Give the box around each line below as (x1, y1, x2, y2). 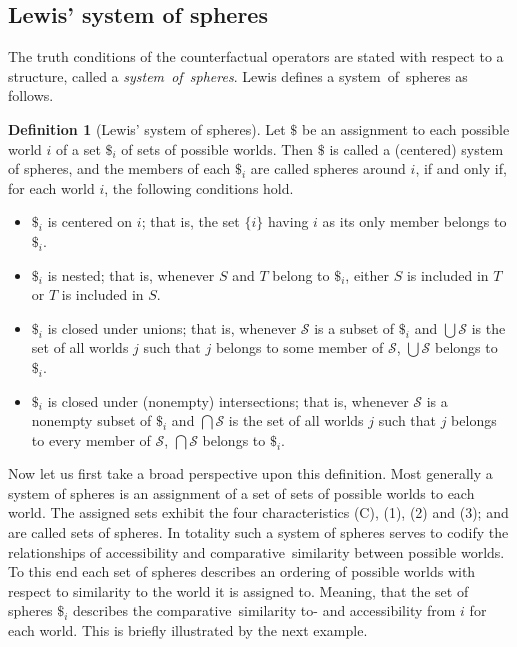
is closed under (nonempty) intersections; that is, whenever (47, 390, 409, 411)
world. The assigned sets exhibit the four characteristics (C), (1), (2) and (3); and (8, 502, 509, 523)
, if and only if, (415, 158, 507, 179)
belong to (272, 264, 330, 285)
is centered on (47, 211, 133, 232)
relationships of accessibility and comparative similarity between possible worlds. (8, 541, 505, 562)
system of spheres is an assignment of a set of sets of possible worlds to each (8, 482, 475, 503)
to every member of (31, 429, 151, 450)
